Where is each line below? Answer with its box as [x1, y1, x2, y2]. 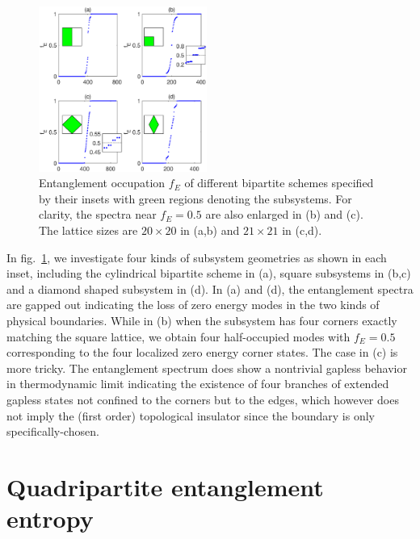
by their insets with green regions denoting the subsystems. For [39, 190, 352, 207]
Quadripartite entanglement [6, 470, 324, 503]
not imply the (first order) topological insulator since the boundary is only [6, 407, 375, 424]
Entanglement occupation [39, 174, 166, 191]
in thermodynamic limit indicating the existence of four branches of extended [6, 375, 389, 392]
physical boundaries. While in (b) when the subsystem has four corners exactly [6, 312, 397, 329]
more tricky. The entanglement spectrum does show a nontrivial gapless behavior [6, 359, 408, 376]
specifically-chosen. [6, 423, 99, 440]
